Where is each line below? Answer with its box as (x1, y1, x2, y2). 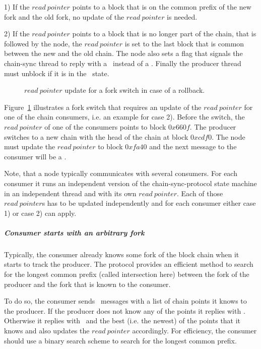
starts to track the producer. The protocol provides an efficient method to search (4, 259, 253, 269)
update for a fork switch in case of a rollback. (64, 85, 205, 95)
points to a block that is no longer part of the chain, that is (72, 28, 256, 39)
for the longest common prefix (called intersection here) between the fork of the (4, 269, 249, 279)
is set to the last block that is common (124, 38, 244, 48)
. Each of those (176, 188, 223, 198)
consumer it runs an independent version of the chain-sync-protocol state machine (4, 178, 257, 188)
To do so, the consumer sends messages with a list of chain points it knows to (4, 296, 247, 306)
